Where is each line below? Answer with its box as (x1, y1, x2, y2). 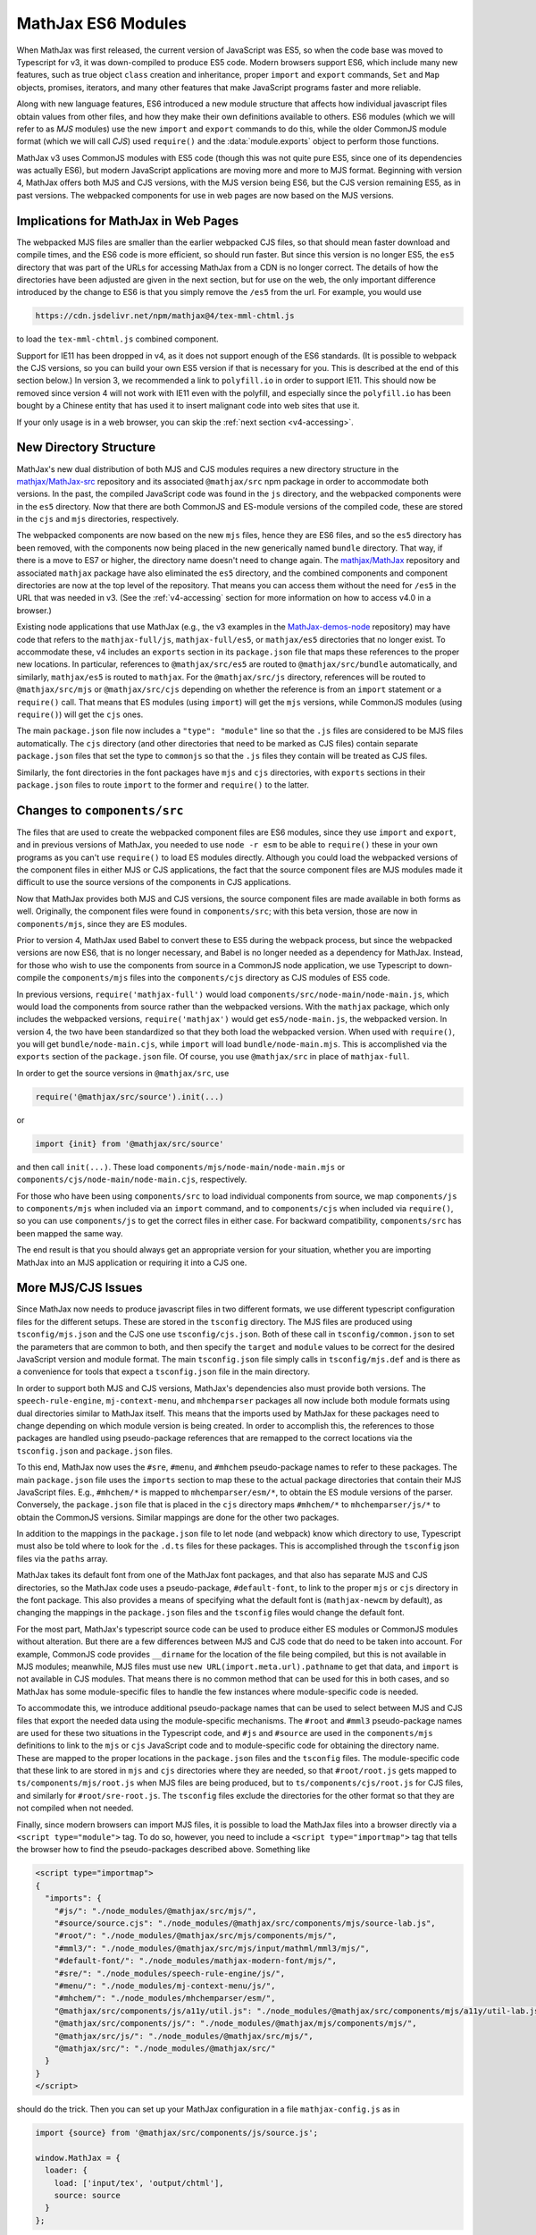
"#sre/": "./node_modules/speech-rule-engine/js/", (54, 1968, 286, 1978)
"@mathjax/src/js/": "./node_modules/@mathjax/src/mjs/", (54, 2030, 314, 2041)
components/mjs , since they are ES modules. (16, 918, 188, 929)
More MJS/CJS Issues (16, 1280, 143, 1295)
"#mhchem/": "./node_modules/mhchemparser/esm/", (54, 1994, 276, 2003)
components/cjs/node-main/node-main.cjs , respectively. (16, 1174, 247, 1185)
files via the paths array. (16, 1553, 109, 1564)
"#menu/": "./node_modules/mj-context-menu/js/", (54, 1980, 276, 1991)
